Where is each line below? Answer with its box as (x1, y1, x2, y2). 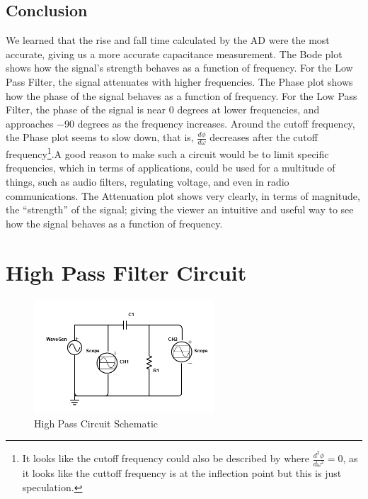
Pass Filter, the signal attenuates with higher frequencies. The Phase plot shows (6, 74, 353, 89)
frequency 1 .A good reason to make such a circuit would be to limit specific (6, 145, 329, 161)
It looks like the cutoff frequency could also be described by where (22, 451, 309, 466)
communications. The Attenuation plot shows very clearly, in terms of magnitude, (6, 188, 360, 203)
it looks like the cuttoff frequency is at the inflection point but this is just (22, 465, 342, 480)
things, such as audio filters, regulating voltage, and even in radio (6, 174, 289, 189)
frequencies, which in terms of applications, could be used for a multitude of (6, 160, 335, 175)
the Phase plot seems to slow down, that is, (6, 130, 194, 145)
